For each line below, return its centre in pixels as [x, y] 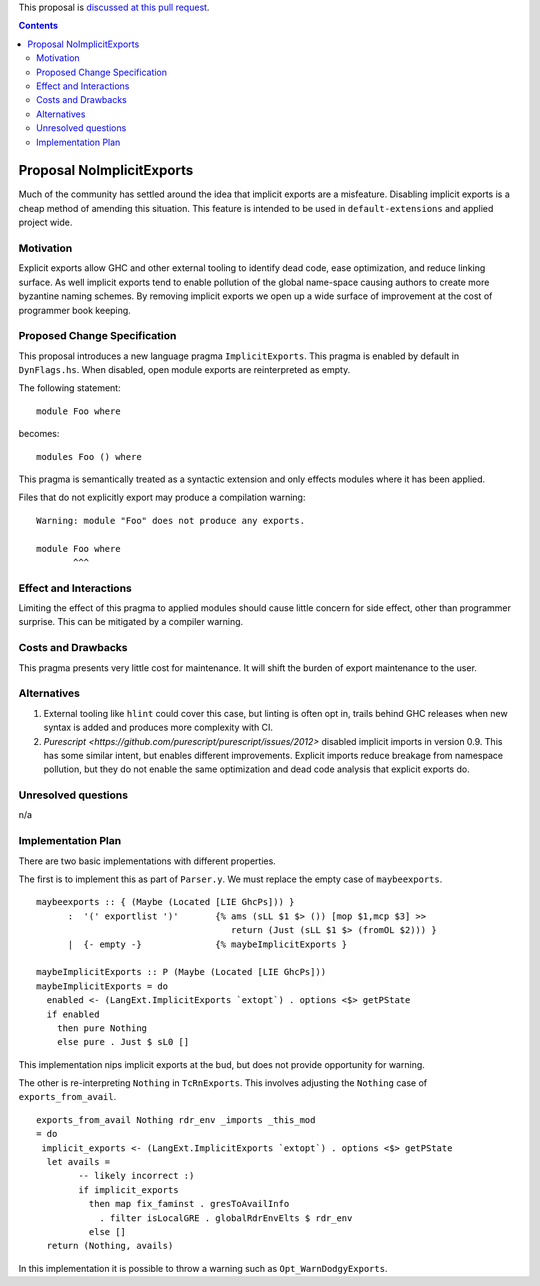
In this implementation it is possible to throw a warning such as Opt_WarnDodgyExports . [203, 1268]
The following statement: [69, 388]
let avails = [78, 1162]
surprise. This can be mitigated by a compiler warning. [131, 622]
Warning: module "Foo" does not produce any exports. [170, 520]
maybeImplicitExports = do [102, 986]
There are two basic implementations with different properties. [147, 861]
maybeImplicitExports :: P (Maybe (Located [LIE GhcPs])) [181, 972]
